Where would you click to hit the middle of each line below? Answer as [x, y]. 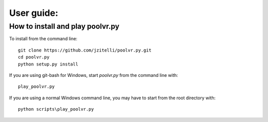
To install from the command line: [43, 39]
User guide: [34, 13]
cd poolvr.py [34, 57]
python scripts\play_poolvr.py [56, 109]
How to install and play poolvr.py [64, 26]
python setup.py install [48, 64]
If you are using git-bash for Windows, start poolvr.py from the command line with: [94, 75]
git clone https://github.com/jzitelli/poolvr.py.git [85, 50]
